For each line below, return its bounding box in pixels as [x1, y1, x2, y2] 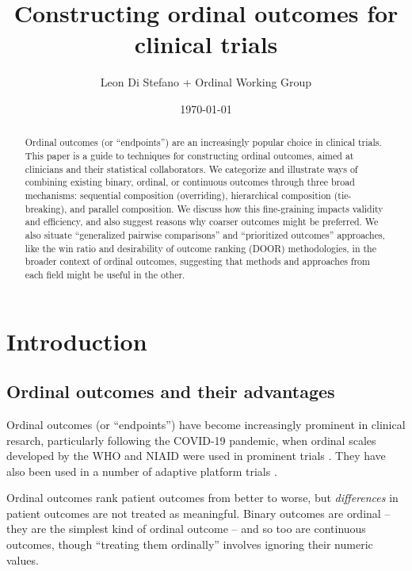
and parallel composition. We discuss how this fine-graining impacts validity [70, 201, 383, 215]
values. [6, 551, 39, 568]
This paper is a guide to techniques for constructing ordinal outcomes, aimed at [25, 148, 354, 162]
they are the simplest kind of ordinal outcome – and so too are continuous [6, 520, 366, 537]
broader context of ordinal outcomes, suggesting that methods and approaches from [25, 255, 370, 268]
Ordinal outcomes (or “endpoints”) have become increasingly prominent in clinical [6, 416, 406, 432]
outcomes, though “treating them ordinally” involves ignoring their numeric [6, 536, 373, 553]
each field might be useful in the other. [25, 267, 185, 281]
